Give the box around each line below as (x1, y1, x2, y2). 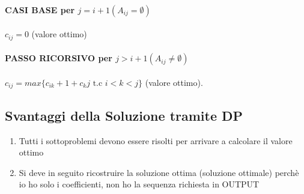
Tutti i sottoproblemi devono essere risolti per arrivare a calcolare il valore (19, 134, 293, 147)
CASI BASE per (5, 3, 75, 16)
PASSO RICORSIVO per (5, 52, 112, 64)
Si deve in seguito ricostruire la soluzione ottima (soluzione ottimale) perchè (19, 166, 299, 178)
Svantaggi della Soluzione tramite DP (5, 106, 243, 124)
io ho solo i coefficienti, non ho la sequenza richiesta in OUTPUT (19, 178, 260, 190)
